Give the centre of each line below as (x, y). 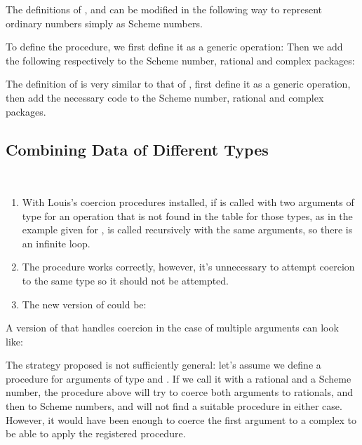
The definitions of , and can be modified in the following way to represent (164, 9)
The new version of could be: (84, 304)
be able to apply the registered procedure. (96, 433)
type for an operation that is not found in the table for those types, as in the (187, 215)
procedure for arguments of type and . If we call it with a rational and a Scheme (179, 378)
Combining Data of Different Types (137, 149)
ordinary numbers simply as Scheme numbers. (104, 23)
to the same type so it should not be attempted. (126, 280)
